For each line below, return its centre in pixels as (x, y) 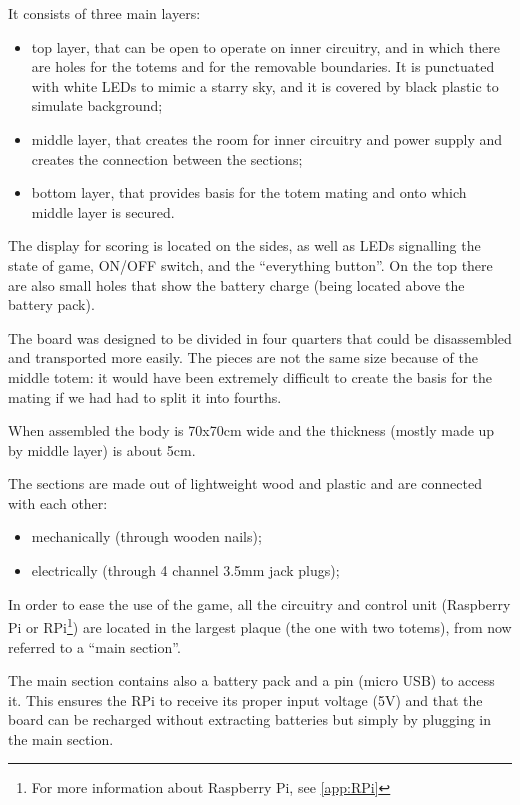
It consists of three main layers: (104, 13)
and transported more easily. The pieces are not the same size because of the (243, 357)
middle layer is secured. (103, 211)
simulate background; (97, 105)
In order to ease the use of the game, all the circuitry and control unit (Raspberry (259, 603)
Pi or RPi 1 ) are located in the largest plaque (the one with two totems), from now (260, 625)
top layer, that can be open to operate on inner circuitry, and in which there (265, 46)
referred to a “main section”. (94, 646)
